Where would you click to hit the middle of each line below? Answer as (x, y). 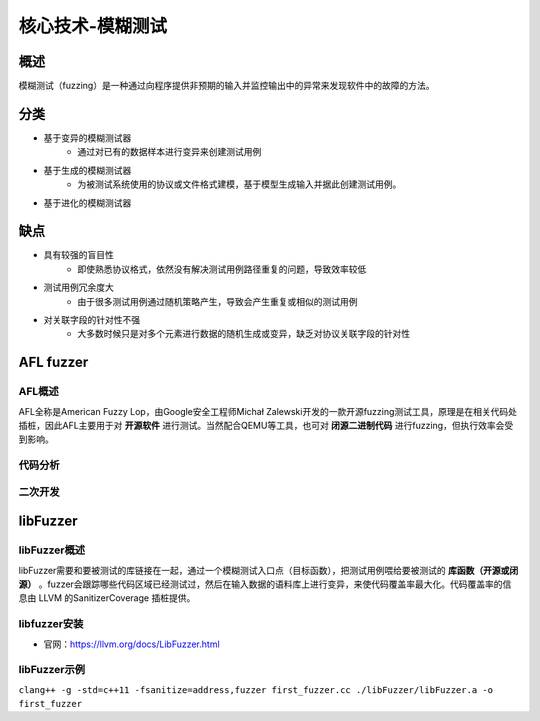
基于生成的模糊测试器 (87, 170)
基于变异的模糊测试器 (87, 137)
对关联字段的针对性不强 (91, 319)
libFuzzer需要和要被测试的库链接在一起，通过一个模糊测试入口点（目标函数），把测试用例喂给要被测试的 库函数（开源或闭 (268, 570)
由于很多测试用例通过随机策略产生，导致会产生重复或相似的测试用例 (217, 301)
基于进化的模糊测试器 (87, 202)
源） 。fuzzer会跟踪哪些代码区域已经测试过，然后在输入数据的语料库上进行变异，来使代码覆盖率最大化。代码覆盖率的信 (265, 584)
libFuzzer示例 (51, 670)
